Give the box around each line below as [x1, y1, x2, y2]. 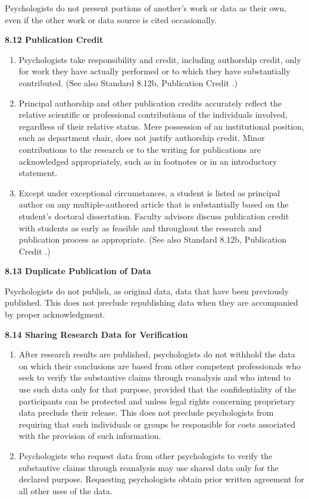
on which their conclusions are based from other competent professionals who [18, 359, 301, 372]
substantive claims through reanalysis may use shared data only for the [18, 461, 279, 473]
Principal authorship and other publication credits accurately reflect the [18, 96, 282, 109]
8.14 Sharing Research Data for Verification [5, 328, 188, 340]
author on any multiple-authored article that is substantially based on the [18, 198, 289, 211]
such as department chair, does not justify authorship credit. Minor [18, 131, 265, 144]
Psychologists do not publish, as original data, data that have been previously [5, 284, 289, 297]
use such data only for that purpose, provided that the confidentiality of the [18, 383, 296, 396]
